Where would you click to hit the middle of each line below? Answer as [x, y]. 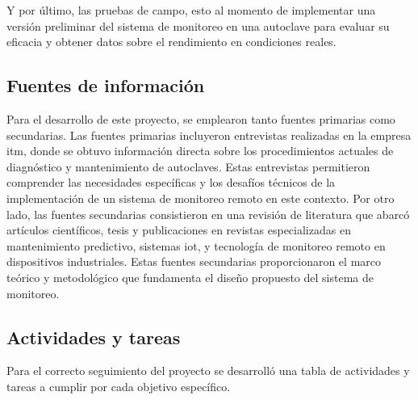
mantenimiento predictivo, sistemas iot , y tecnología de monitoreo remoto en [196, 245]
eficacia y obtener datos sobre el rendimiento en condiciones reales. [171, 42]
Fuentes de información [106, 85]
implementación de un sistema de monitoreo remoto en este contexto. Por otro [201, 198]
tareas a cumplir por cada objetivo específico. [119, 386]
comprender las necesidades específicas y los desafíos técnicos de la [171, 182]
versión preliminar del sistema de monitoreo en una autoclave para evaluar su [198, 25]
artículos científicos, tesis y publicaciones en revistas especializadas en [179, 230]
